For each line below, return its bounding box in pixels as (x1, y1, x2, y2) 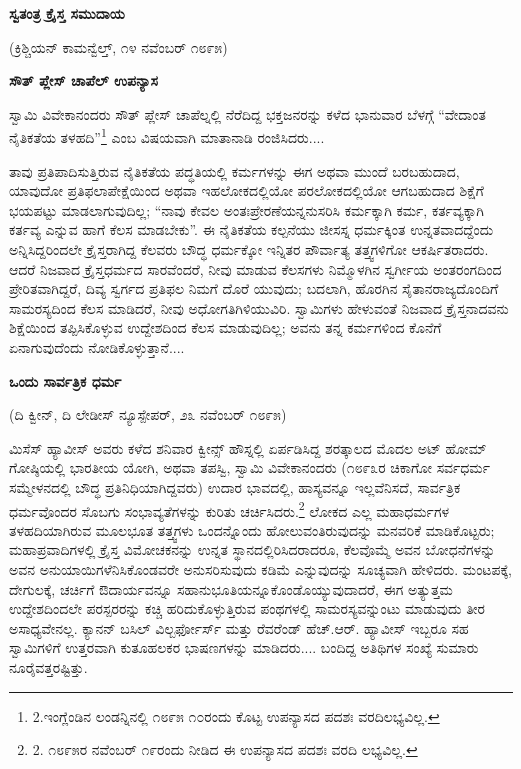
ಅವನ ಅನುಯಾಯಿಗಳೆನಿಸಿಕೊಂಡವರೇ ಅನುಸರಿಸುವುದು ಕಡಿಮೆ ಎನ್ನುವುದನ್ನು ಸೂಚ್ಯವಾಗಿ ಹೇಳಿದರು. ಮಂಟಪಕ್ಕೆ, (9, 558, 513, 579)
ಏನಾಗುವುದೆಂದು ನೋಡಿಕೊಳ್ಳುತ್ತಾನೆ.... (9, 336, 185, 357)
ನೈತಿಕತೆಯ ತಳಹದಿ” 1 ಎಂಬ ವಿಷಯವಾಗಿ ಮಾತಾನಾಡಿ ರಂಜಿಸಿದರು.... (9, 124, 325, 148)
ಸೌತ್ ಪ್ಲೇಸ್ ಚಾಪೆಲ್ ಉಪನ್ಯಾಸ (9, 70, 159, 91)
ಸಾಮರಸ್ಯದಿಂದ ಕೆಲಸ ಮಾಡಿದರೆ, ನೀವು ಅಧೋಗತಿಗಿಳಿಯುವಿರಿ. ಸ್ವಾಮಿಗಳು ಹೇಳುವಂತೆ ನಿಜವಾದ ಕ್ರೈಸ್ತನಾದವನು (9, 297, 509, 318)
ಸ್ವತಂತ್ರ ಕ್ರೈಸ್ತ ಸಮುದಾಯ (9, 3, 125, 23)
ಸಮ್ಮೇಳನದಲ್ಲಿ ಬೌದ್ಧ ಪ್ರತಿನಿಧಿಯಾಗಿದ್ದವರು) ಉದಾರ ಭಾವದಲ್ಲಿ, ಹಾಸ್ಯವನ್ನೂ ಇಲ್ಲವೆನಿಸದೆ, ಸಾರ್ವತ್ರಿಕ (9, 476, 461, 497)
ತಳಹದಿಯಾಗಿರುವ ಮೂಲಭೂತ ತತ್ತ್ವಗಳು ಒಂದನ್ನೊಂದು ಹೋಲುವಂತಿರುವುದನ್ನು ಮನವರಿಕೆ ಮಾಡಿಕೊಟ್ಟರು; (9, 519, 495, 540)
